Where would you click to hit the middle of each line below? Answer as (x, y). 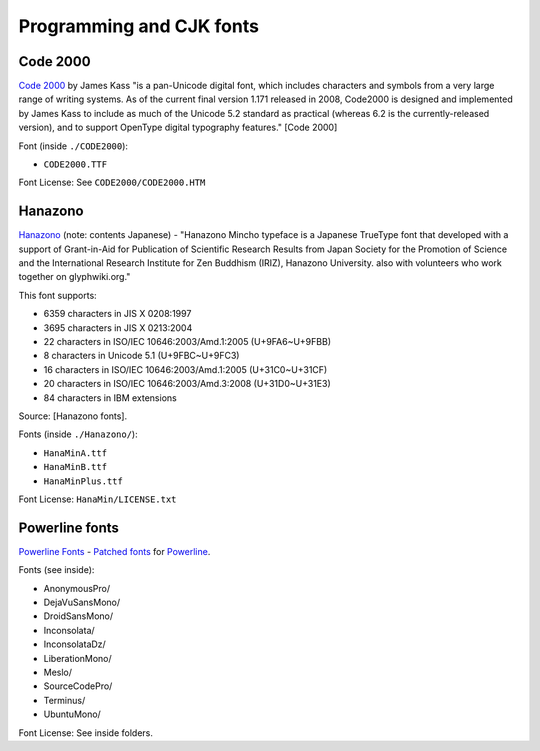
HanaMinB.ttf (75, 467)
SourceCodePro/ (78, 686)
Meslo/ (58, 672)
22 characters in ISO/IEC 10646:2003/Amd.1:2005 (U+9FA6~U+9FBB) (187, 342)
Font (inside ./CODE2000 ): (73, 146)
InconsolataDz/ (75, 644)
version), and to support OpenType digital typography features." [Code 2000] (178, 127)
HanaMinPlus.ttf (83, 481)
